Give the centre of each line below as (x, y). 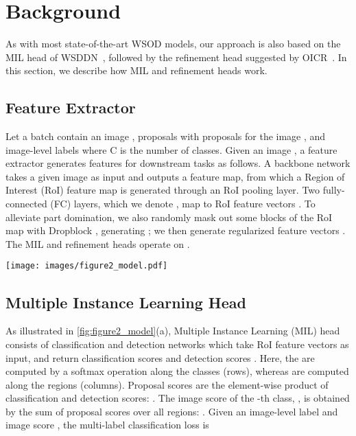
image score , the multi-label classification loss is (107, 425)
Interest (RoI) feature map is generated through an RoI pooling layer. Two (163, 190)
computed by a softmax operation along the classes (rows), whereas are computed (177, 371)
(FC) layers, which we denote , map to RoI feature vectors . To (183, 204)
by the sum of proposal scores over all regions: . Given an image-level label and (172, 411)
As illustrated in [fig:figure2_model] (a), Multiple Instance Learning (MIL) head (173, 331)
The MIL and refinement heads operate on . (98, 243)
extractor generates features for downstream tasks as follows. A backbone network (178, 163)
